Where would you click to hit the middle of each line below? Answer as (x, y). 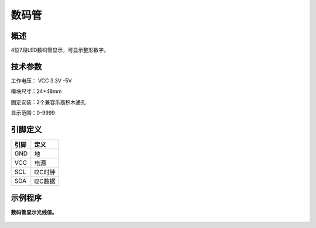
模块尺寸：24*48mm (36, 91)
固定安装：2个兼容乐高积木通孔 (48, 102)
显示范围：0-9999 (33, 113)
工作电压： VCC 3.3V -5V (42, 80)
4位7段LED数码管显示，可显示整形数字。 (60, 50)
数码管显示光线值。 (34, 212)
